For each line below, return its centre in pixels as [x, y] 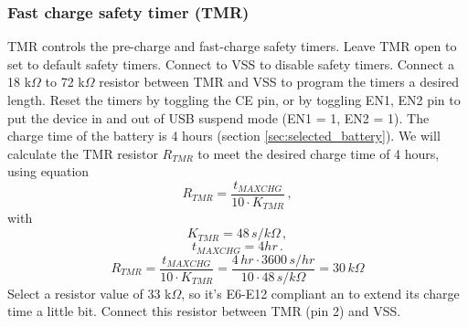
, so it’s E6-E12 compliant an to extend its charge [320, 293]
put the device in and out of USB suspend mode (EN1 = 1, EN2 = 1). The [218, 117]
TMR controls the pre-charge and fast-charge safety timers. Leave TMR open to [232, 46]
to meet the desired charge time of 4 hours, [319, 153]
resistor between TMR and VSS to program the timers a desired [279, 82]
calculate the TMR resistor [83, 153]
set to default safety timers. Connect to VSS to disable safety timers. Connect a [231, 63]
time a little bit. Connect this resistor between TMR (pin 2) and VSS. [204, 311]
